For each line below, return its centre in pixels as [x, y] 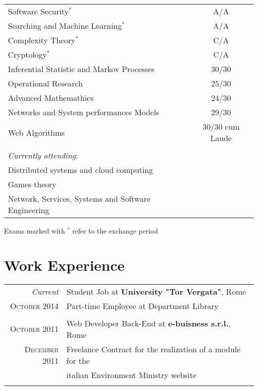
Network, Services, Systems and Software [79, 198]
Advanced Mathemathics [51, 98]
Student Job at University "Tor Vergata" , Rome [156, 291]
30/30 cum [221, 126]
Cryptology [28, 54]
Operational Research [45, 83]
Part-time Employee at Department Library [143, 306]
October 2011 [34, 329]
